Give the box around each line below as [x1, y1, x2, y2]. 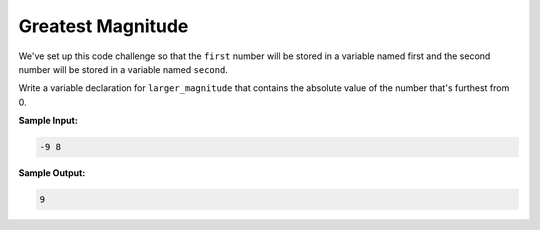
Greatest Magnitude [18, 15, 189, 37]
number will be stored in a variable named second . [18, 63, 229, 75]
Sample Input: [18, 115, 79, 127]
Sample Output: [18, 167, 86, 179]
